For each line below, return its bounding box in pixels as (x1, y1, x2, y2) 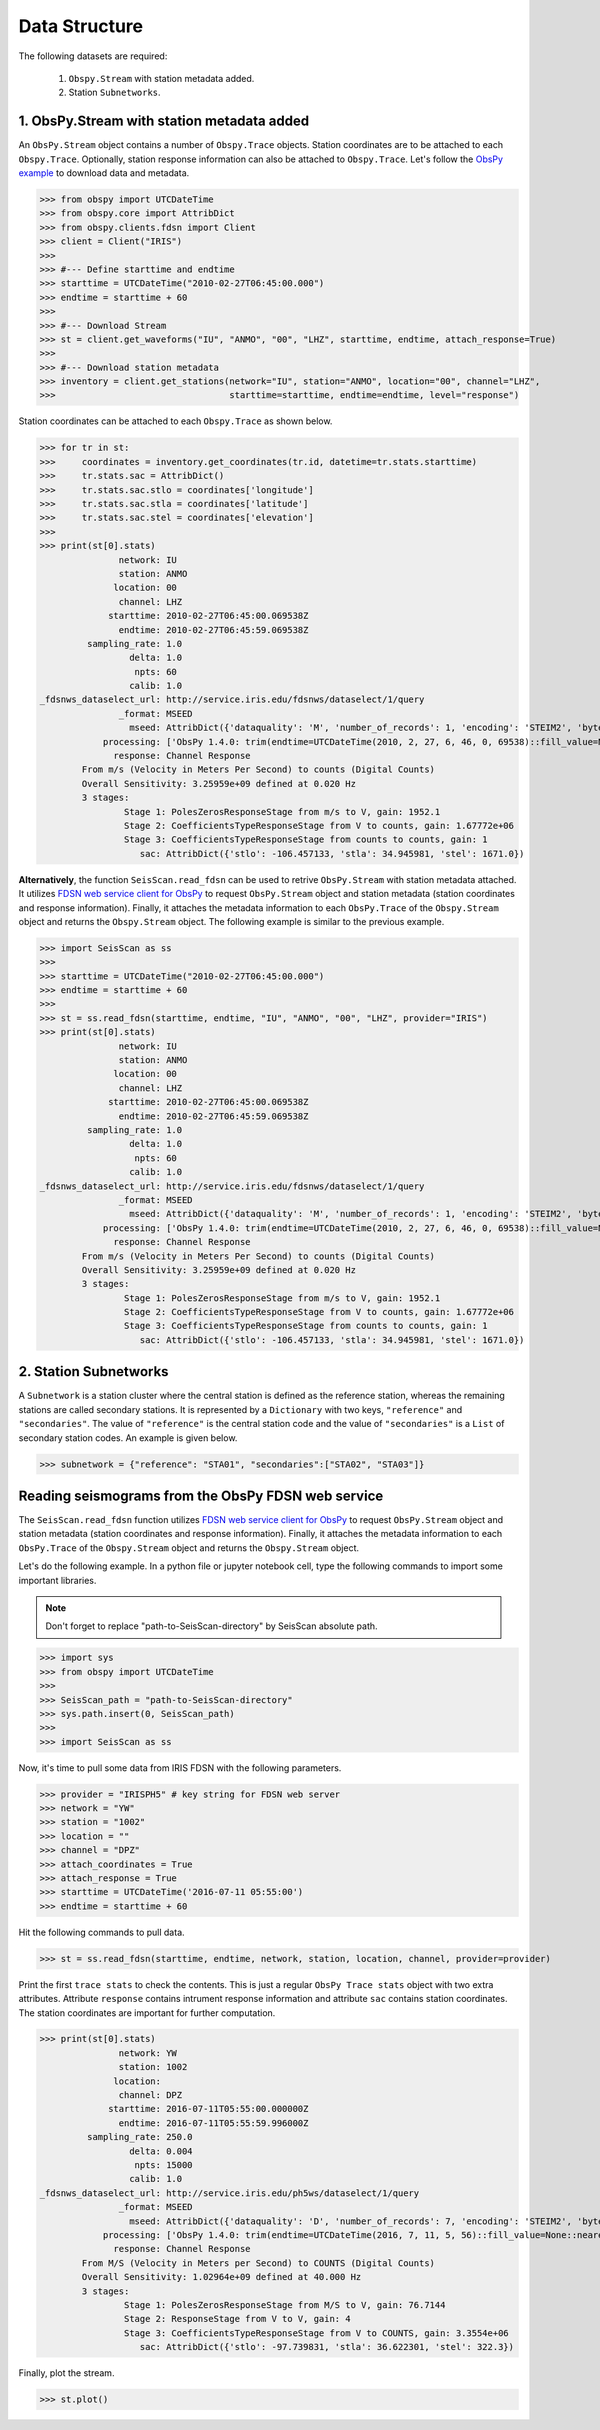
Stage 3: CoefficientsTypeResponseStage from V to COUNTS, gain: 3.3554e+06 (123, 2327, 509, 2339)
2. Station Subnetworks (18, 1363, 169, 1380)
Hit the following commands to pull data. (18, 1926, 185, 1938)
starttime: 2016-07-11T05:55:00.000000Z (108, 2103, 309, 2115)
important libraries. (18, 1574, 97, 1586)
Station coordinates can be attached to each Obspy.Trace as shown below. (18, 415, 333, 427)
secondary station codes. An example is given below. (18, 1431, 238, 1444)
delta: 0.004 (128, 2145, 194, 2157)
